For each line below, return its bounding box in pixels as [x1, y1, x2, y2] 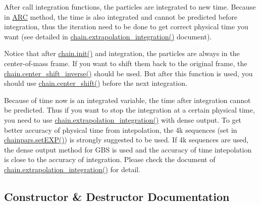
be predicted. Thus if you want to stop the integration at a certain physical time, [4, 105, 255, 115]
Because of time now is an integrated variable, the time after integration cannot [4, 94, 251, 105]
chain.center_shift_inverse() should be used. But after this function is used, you [4, 68, 253, 78]
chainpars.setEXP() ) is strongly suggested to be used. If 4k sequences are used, [4, 134, 249, 145]
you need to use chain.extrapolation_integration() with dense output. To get [4, 114, 242, 125]
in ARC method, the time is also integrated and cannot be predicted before [4, 11, 238, 22]
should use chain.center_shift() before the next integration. [4, 78, 187, 88]
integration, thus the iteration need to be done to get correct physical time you [4, 21, 248, 32]
